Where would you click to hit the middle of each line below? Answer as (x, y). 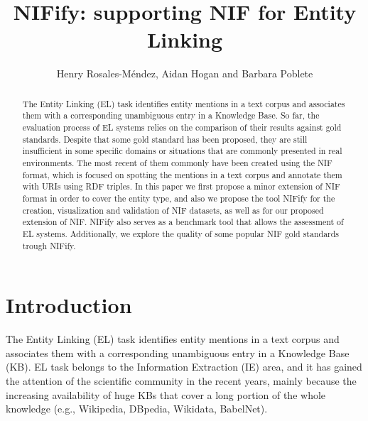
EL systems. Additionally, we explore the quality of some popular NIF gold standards (181, 233)
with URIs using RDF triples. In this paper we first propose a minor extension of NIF (181, 186)
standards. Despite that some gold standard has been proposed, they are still (165, 139)
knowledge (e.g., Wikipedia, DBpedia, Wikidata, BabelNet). (137, 409)
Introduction (69, 305)
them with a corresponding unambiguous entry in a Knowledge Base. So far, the (171, 115)
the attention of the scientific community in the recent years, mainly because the (181, 380)
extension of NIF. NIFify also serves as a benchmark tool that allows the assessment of (183, 222)
